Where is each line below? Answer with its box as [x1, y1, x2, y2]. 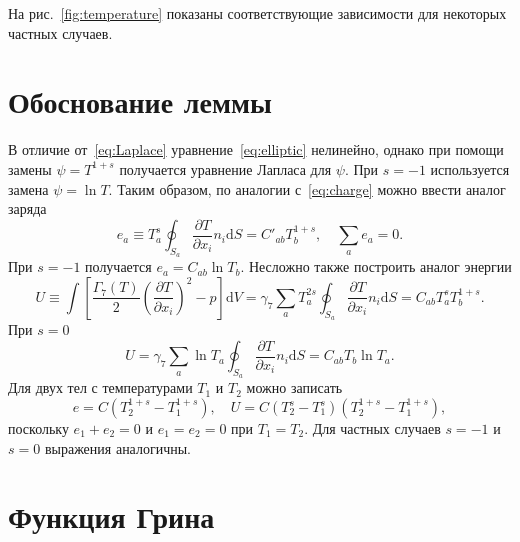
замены [8, 158, 52, 179]
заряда [8, 198, 47, 219]
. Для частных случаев [304, 418, 441, 439]
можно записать [246, 377, 343, 398]
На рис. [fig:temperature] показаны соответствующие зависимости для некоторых [8, 3, 507, 23]
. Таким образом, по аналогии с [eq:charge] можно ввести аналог [108, 178, 506, 199]
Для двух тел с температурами [8, 377, 193, 398]
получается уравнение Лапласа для [119, 158, 332, 179]
